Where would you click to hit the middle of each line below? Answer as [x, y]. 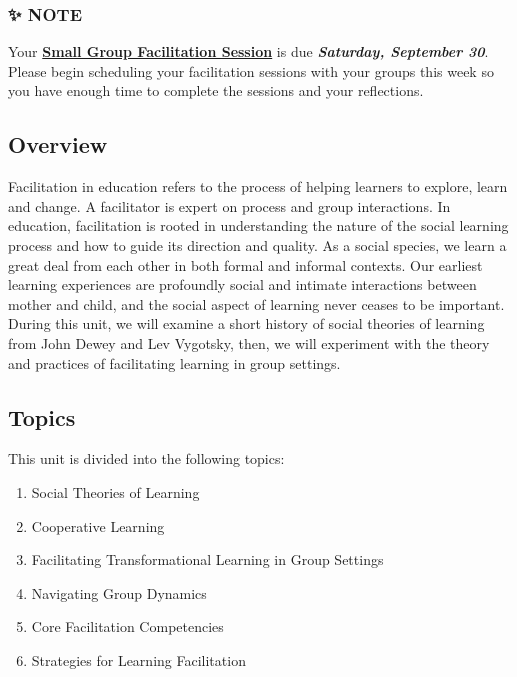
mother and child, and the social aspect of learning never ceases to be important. [256, 303]
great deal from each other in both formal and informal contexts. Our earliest [245, 264]
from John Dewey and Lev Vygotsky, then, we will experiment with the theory [249, 342]
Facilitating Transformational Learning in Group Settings [207, 559]
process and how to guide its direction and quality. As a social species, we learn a [257, 244]
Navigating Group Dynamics [119, 592]
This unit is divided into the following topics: [146, 458]
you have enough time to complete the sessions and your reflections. [216, 90]
